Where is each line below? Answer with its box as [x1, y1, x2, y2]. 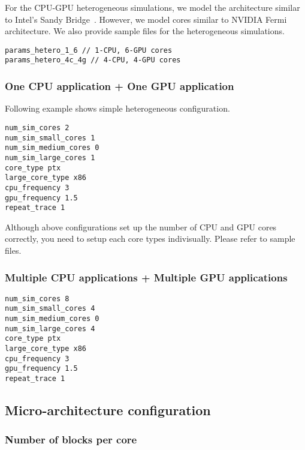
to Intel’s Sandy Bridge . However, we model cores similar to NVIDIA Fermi [5, 13, 287, 25]
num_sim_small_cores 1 [5, 133, 95, 142]
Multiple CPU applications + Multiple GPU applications [5, 269, 288, 284]
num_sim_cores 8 [5, 294, 70, 303]
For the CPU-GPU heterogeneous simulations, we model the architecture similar [5, 1, 300, 13]
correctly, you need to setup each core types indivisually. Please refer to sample [5, 232, 295, 245]
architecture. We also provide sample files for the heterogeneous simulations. [5, 25, 285, 37]
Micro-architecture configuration [5, 401, 211, 419]
